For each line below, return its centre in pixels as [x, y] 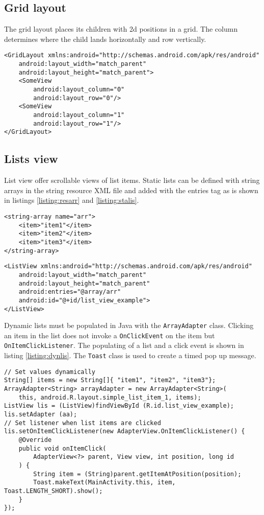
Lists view [31, 159]
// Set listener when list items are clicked [83, 423]
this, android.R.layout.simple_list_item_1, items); [110, 397]
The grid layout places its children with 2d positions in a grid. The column [121, 29]
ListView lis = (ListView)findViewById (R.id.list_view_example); [119, 406]
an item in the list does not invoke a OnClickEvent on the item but [110, 335]
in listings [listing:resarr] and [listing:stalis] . [72, 200]
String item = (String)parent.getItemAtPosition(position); [137, 474]
